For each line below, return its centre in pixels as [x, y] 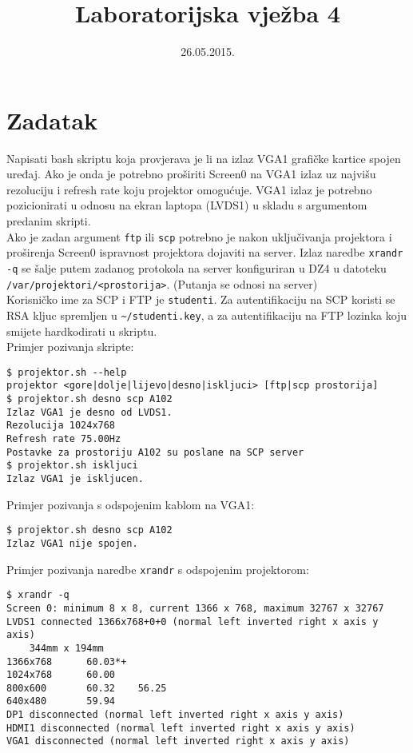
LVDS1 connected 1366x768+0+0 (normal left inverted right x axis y [193, 622]
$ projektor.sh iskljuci [72, 466]
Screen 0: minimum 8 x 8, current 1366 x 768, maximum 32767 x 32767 [195, 608]
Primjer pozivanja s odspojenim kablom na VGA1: [131, 504]
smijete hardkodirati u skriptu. [82, 331]
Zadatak [52, 120]
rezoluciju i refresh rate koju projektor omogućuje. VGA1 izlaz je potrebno [189, 189]
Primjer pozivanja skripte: [70, 347]
